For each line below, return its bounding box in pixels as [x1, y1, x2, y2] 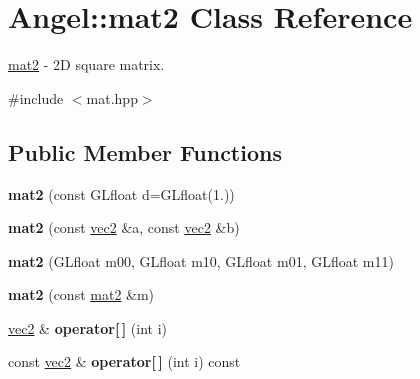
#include [8, 87, 64, 108]
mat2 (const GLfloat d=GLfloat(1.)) [8, 183, 235, 204]
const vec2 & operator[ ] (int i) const [8, 351, 241, 372]
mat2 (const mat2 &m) [8, 284, 155, 305]
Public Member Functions [8, 136, 282, 167]
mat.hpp [86, 87, 138, 108]
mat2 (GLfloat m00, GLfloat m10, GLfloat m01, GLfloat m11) [8, 250, 394, 271]
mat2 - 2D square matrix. [8, 54, 165, 75]
